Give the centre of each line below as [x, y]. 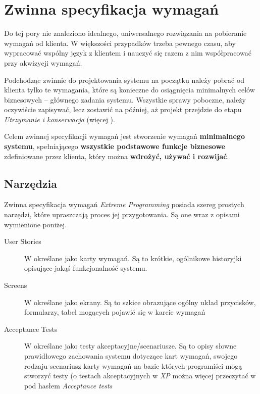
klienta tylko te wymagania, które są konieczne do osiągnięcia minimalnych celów [129, 90]
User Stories [23, 241]
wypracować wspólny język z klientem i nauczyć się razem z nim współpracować [128, 53]
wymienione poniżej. [36, 224]
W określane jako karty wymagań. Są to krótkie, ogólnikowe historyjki [133, 258]
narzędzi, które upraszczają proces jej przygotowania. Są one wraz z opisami [122, 214]
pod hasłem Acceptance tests [68, 385]
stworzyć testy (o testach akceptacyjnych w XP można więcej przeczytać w [140, 376]
